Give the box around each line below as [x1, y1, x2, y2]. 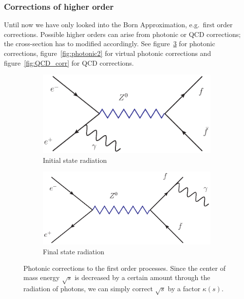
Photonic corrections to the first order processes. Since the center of [23, 263, 225, 273]
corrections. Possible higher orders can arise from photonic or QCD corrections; [4, 29, 241, 39]
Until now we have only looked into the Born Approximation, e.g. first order [4, 19, 233, 30]
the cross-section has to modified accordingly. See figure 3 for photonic [4, 38, 215, 49]
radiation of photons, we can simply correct [23, 283, 153, 293]
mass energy [23, 272, 60, 282]
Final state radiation [43, 246, 104, 257]
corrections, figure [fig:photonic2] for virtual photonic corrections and [4, 48, 211, 58]
